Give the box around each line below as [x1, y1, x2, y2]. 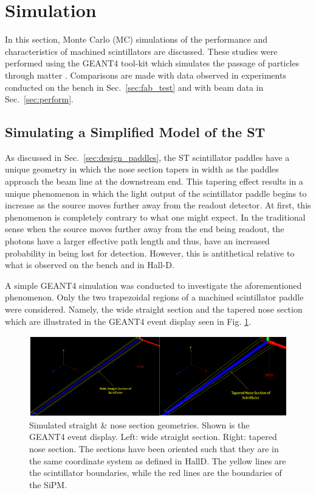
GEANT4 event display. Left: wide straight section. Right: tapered [29, 430, 277, 443]
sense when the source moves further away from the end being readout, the [5, 222, 284, 235]
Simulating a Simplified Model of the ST [5, 122, 266, 141]
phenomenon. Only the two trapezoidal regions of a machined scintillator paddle [5, 291, 304, 303]
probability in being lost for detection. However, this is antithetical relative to [5, 246, 295, 259]
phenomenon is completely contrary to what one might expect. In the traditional [5, 210, 306, 223]
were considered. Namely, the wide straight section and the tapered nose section [5, 303, 303, 316]
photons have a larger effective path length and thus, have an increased [5, 235, 270, 247]
